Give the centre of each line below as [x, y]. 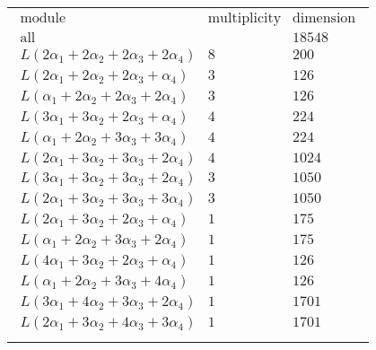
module [43, 18]
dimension [324, 18]
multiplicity [245, 18]
